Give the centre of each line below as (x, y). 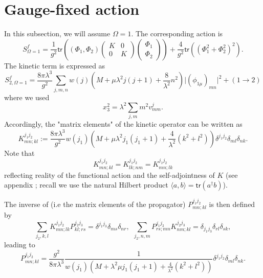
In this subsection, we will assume (57, 33)
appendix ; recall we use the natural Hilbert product (86, 185)
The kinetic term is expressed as (55, 65)
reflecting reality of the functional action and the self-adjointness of (109, 175)
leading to (20, 245)
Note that (19, 153)
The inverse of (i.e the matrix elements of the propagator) (95, 204)
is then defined (232, 204)
